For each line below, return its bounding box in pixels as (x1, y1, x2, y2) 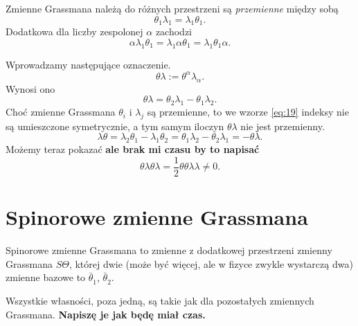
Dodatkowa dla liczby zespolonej (6, 24, 143, 39)
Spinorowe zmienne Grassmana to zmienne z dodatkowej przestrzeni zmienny (6, 243, 332, 257)
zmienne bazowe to (6, 270, 86, 284)
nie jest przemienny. (240, 118, 325, 133)
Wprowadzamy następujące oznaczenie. (6, 57, 171, 71)
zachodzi (155, 24, 193, 39)
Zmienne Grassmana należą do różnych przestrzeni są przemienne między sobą (6, 1, 339, 15)
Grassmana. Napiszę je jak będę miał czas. (6, 307, 206, 321)
